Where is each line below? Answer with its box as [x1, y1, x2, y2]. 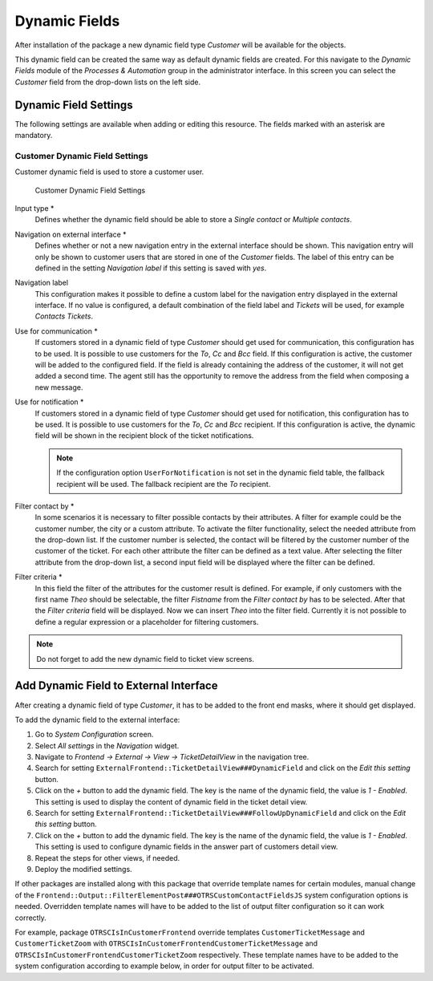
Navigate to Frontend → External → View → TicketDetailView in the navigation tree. [34, 752, 310, 762]
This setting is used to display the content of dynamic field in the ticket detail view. [34, 797, 308, 806]
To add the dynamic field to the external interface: [14, 715, 180, 724]
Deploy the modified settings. [34, 864, 132, 874]
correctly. [14, 913, 47, 922]
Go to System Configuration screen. [34, 730, 154, 740]
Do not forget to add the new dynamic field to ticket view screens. [36, 654, 255, 663]
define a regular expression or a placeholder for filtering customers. [34, 617, 259, 626]
